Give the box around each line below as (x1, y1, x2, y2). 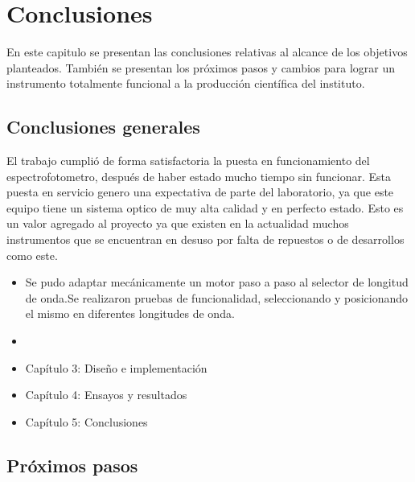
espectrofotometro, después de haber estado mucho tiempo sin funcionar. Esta (6, 167, 391, 184)
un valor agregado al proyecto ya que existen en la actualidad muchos (6, 215, 349, 232)
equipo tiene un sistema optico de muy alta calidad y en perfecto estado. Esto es (6, 199, 404, 216)
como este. (6, 246, 58, 263)
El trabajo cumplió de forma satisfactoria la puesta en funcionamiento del (6, 152, 370, 169)
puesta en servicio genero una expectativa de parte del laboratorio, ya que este (6, 183, 394, 200)
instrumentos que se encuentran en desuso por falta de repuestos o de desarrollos (6, 231, 405, 248)
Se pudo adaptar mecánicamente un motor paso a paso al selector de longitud (25, 274, 409, 290)
